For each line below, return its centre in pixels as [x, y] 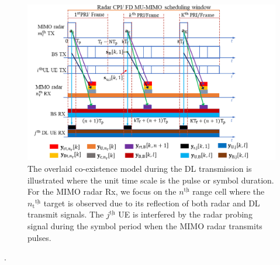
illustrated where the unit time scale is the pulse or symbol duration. [151, 180]
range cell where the [229, 191]
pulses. [39, 237]
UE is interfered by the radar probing [185, 214]
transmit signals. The [66, 214]
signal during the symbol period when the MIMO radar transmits [145, 225]
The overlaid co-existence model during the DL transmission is [140, 168]
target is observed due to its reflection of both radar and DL [152, 203]
